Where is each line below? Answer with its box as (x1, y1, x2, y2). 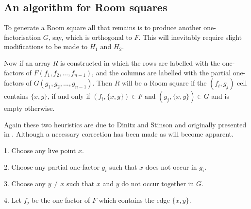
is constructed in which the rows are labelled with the (60, 57, 220, 68)
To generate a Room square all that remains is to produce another (4, 22, 201, 33)
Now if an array (4, 57, 51, 68)
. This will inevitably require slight (138, 32, 242, 42)
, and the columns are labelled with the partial (92, 67, 231, 77)
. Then (92, 78, 112, 88)
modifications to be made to (4, 41, 87, 52)
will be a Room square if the (121, 78, 207, 88)
